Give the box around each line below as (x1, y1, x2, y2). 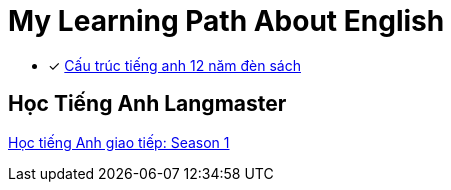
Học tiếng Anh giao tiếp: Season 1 (8, 133, 230, 151)
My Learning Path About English (8, 4, 445, 38)
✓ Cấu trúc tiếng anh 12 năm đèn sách (48, 56, 301, 74)
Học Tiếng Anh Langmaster (8, 91, 287, 117)
